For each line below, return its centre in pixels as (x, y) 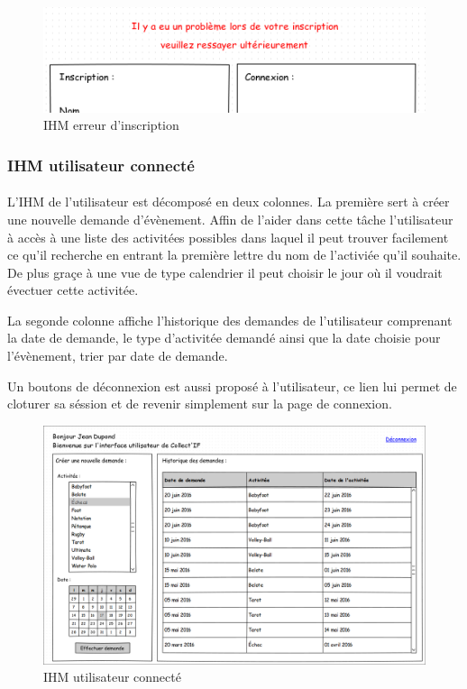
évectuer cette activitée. (73, 290)
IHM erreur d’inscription (111, 125)
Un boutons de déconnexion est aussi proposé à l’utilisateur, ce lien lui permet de (232, 386)
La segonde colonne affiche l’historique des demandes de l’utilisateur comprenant (230, 320)
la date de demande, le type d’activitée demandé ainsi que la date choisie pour (224, 338)
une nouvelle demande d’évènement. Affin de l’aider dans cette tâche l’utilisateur (230, 219)
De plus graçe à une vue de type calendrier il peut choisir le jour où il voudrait (225, 272)
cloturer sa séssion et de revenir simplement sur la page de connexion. (200, 404)
